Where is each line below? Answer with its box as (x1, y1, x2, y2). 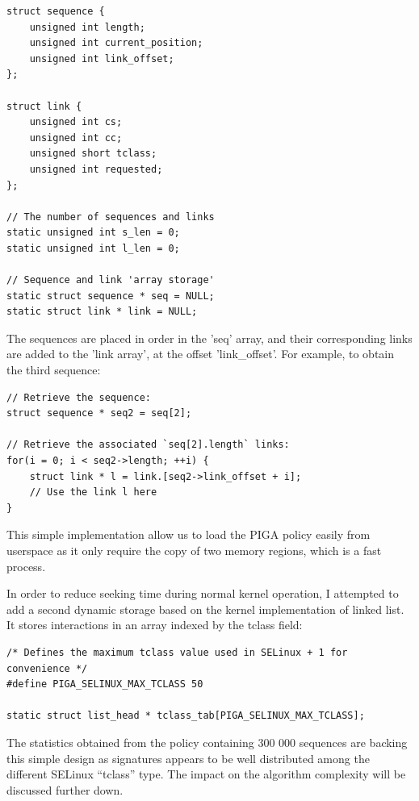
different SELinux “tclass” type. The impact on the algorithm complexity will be (6, 766, 406, 782)
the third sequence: (6, 361, 101, 378)
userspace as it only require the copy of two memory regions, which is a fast (6, 542, 382, 558)
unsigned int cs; (29, 116, 123, 128)
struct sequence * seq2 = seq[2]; (6, 407, 192, 419)
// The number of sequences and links (6, 211, 215, 223)
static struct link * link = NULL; (6, 306, 198, 318)
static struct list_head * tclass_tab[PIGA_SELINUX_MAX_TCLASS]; (6, 710, 365, 722)
